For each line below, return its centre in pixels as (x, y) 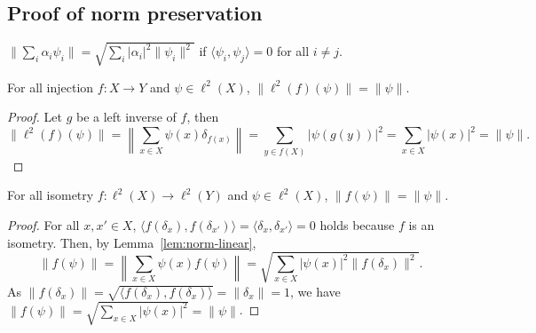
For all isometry (51, 195)
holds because (357, 224)
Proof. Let (35, 117)
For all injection (51, 87)
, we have (315, 291)
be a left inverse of (126, 117)
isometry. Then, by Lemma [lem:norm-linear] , (132, 242)
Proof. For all (43, 224)
